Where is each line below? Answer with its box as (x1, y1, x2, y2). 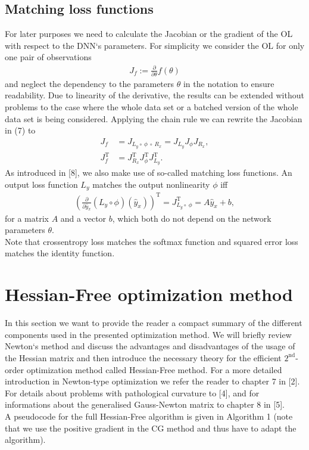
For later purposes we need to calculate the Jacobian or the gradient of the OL (5, 27, 293, 40)
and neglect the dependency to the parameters (5, 77, 174, 89)
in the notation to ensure (183, 77, 274, 89)
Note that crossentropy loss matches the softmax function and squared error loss (5, 235, 298, 247)
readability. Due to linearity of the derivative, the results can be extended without (5, 89, 304, 101)
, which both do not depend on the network (112, 212, 271, 224)
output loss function (5, 178, 78, 190)
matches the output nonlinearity (92, 178, 210, 190)
